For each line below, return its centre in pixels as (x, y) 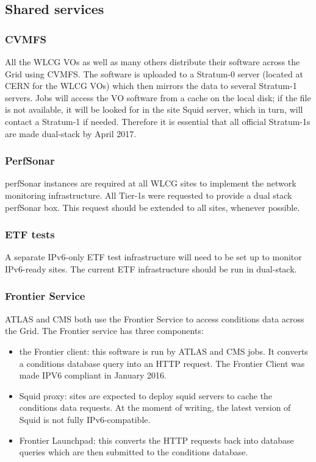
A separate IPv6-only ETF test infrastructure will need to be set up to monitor (153, 257)
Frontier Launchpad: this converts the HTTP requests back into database (156, 440)
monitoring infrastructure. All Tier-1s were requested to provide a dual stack (149, 195)
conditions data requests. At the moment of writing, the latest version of (155, 407)
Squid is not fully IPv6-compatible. (85, 419)
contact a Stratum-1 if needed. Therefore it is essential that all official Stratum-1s (158, 121)
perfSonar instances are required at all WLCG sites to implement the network (151, 183)
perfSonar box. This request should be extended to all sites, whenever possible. (153, 207)
